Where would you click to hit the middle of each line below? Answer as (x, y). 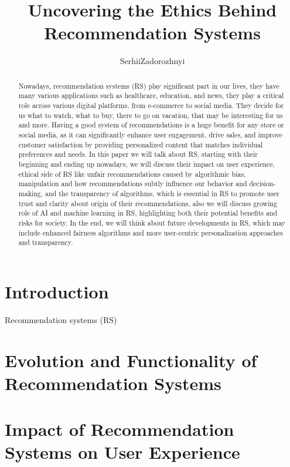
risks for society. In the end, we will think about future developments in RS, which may (152, 222)
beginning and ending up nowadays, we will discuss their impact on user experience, (146, 164)
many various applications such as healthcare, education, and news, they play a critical (151, 95)
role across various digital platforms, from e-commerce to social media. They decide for (151, 105)
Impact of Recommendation (120, 429)
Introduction (57, 291)
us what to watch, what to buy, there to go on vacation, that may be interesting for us (151, 115)
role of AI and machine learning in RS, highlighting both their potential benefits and (148, 213)
